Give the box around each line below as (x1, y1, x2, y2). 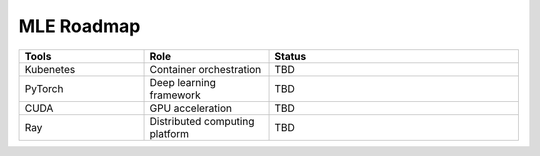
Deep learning (149, 75, 217, 89)
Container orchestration (149, 62, 262, 76)
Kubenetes (24, 62, 76, 76)
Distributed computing (149, 114, 255, 128)
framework (149, 88, 201, 102)
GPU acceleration (149, 101, 233, 115)
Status (274, 49, 307, 63)
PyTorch (24, 81, 64, 95)
